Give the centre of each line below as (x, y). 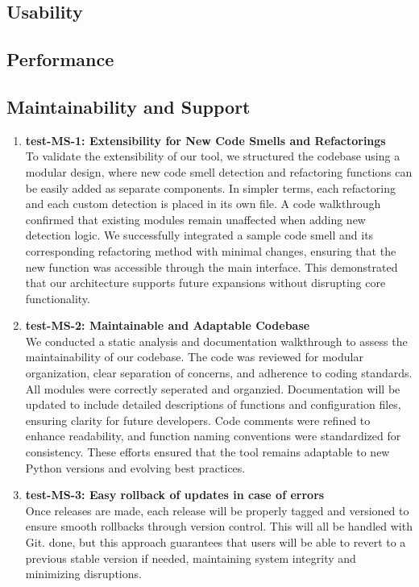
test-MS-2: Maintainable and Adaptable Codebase (168, 325)
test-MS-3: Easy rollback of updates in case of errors (175, 495)
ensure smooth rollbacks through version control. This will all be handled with (219, 526)
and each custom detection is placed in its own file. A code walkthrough (203, 204)
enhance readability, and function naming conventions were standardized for (213, 436)
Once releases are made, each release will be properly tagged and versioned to (217, 510)
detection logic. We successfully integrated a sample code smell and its (199, 235)
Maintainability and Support (129, 106)
